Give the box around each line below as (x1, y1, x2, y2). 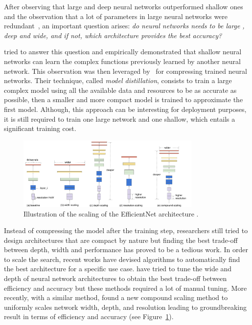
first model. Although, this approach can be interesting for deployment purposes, (4, 104, 247, 114)
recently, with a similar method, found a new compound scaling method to (4, 292, 228, 303)
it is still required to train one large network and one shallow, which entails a (4, 113, 235, 124)
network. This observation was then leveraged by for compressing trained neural (4, 65, 247, 76)
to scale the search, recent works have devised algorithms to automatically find (4, 254, 240, 264)
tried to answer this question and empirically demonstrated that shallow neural (4, 46, 242, 57)
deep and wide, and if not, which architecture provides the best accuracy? (4, 30, 222, 40)
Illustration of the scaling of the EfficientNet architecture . (23, 209, 199, 219)
